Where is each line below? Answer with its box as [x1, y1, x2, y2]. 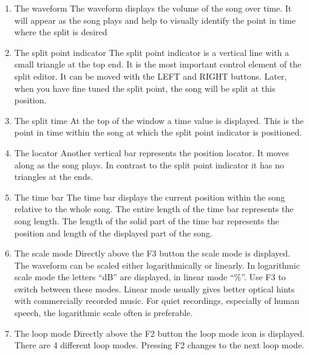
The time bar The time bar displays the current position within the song [14, 190, 285, 203]
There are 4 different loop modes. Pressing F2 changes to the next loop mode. [14, 339, 304, 351]
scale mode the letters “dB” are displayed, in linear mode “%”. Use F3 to [14, 271, 286, 283]
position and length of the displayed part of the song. [14, 226, 212, 239]
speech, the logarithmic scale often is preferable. [14, 306, 193, 319]
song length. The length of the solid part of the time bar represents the [14, 214, 279, 227]
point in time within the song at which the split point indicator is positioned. [14, 126, 302, 139]
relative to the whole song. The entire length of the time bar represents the [14, 202, 294, 215]
